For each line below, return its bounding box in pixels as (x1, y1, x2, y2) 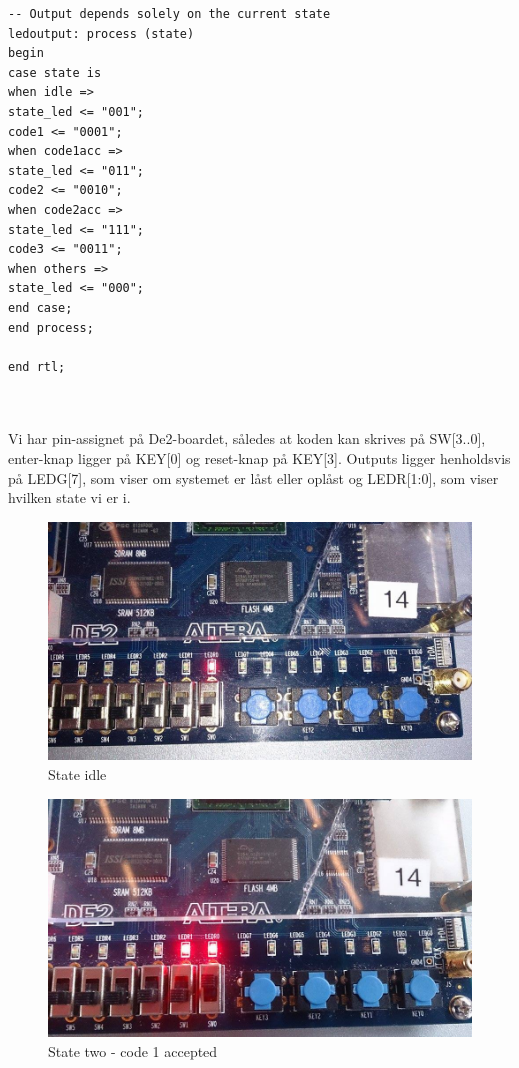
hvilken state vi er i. (8, 487, 131, 508)
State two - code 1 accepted (48, 1040, 218, 1061)
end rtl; (8, 359, 66, 374)
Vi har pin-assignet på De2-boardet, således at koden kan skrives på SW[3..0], (8, 428, 486, 449)
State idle (48, 763, 107, 784)
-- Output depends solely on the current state (8, 7, 331, 21)
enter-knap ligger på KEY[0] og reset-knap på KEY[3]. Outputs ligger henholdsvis (8, 448, 511, 469)
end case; (8, 300, 73, 315)
